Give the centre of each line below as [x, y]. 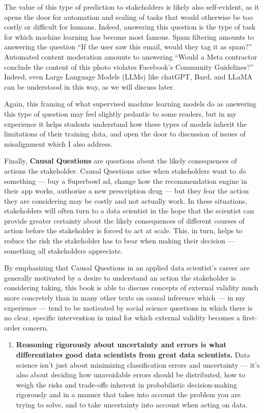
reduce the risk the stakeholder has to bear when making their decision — [120, 241]
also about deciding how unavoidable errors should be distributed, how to [131, 375]
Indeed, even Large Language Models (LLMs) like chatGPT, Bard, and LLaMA [128, 77]
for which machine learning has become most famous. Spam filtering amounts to [129, 36]
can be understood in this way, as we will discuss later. [90, 86]
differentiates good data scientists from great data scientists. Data [133, 354]
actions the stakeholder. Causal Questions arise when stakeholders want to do [125, 170]
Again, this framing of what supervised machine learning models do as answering [130, 104]
